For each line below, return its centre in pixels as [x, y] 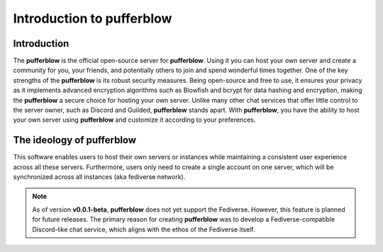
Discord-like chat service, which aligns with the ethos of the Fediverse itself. [144, 229]
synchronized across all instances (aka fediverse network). [99, 177]
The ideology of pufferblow [75, 141]
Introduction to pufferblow [93, 18]
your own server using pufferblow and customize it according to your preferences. [134, 120]
